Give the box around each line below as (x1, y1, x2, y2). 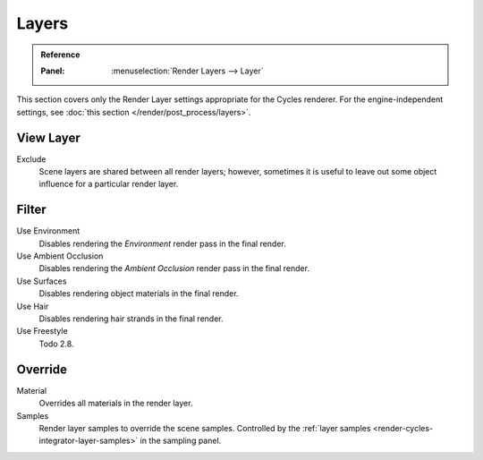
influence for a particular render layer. (38, 179, 179, 190)
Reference (40, 49, 80, 60)
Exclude (16, 153, 47, 165)
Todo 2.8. (38, 338, 74, 349)
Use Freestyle (16, 326, 68, 336)
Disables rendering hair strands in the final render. (38, 313, 224, 324)
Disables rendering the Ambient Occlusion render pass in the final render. (38, 263, 310, 274)
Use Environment (16, 226, 80, 236)
